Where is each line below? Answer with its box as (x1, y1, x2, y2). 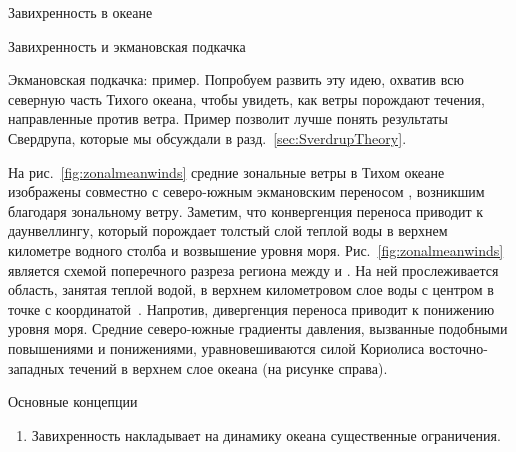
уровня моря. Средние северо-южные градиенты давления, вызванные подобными (8, 318, 508, 339)
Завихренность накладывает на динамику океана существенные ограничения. (31, 424, 501, 445)
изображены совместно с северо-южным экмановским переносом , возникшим (8, 181, 485, 202)
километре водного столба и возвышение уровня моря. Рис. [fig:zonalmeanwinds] (8, 239, 504, 260)
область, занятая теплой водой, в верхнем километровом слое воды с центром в (8, 279, 494, 300)
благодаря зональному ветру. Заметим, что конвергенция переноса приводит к (8, 200, 484, 221)
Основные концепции (8, 391, 138, 412)
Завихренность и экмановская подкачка (8, 35, 246, 56)
